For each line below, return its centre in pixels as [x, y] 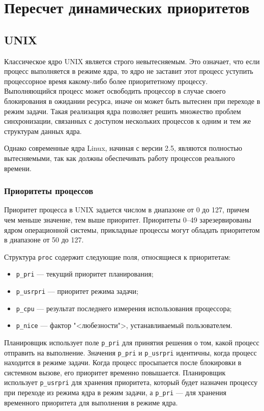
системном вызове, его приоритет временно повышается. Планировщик [115, 372]
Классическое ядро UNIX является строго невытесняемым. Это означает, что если [132, 61]
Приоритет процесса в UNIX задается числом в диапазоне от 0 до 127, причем [127, 210]
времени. [18, 168]
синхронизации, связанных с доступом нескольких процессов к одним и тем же [128, 121]
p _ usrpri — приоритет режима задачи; [77, 291]
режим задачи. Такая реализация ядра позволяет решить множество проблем [123, 111]
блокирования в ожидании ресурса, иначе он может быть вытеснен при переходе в [132, 101]
